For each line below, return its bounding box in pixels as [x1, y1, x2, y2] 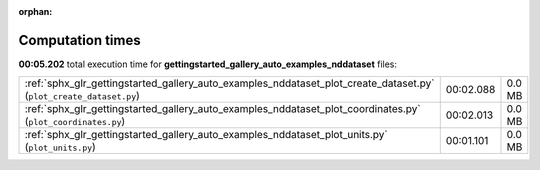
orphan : [18, 6, 53, 17]
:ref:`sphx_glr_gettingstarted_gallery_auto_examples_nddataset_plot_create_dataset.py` [24, 76, 435, 90]
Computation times [18, 31, 141, 49]
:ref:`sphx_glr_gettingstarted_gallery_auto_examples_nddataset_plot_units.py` [24, 128, 389, 142]
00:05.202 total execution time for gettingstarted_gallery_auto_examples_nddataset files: [18, 58, 398, 70]
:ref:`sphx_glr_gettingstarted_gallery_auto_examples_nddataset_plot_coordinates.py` [24, 102, 421, 116]
